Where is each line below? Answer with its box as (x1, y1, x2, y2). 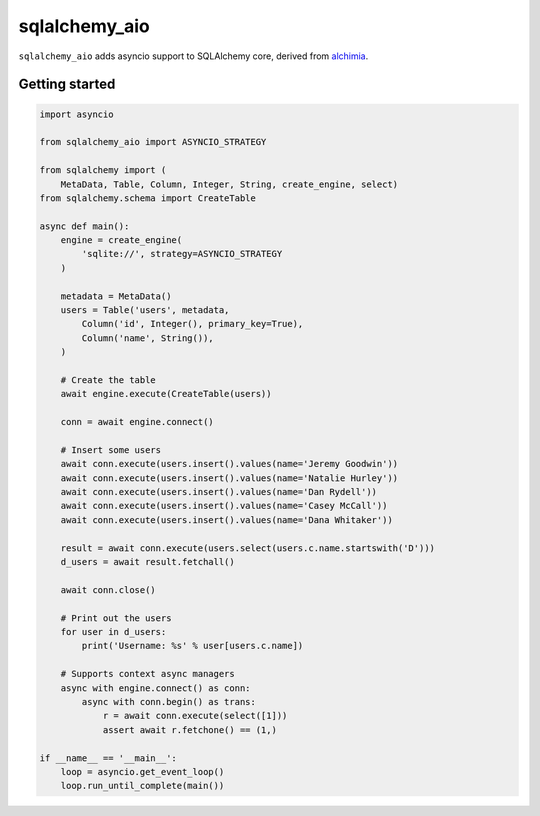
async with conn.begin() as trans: (81, 696, 257, 707)
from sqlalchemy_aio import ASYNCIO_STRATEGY (39, 136, 267, 148)
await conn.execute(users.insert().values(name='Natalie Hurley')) (60, 472, 399, 484)
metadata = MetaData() (60, 290, 172, 302)
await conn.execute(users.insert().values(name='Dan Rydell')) (60, 486, 378, 498)
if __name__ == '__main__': (39, 752, 177, 764)
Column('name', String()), (81, 332, 214, 344)
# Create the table (60, 374, 157, 385)
